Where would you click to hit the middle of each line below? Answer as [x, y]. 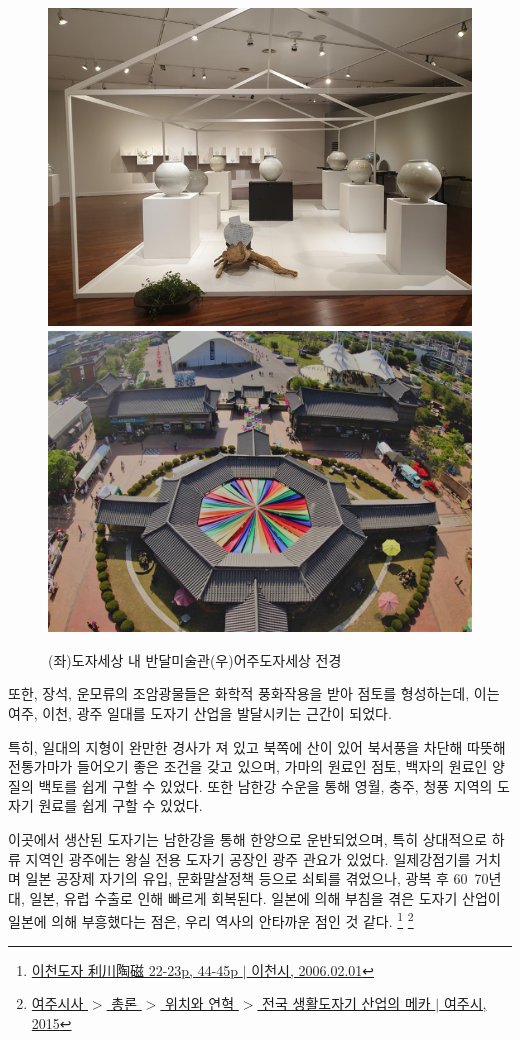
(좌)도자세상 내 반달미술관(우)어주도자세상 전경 [195, 659]
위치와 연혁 [200, 1003]
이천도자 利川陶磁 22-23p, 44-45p [135, 969]
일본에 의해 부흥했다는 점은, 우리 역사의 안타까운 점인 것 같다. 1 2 [211, 919]
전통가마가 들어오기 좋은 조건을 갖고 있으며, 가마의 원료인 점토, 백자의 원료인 [248, 766]
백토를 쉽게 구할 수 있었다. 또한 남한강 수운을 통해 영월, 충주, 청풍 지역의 [265, 785]
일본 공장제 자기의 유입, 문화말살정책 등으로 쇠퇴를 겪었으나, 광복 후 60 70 [257, 878]
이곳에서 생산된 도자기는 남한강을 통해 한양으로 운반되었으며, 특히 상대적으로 [248, 838]
